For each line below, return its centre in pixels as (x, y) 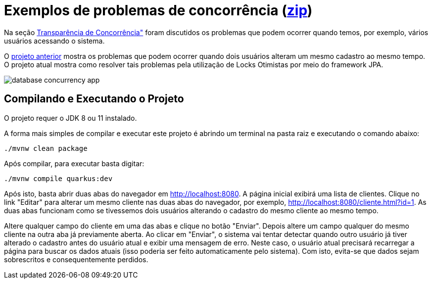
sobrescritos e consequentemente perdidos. (76, 259)
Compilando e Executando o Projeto (94, 99)
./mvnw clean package (46, 148)
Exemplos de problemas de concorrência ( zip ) (158, 10)
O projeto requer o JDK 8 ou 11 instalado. (71, 118)
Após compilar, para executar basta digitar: (74, 163)
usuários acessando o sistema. (54, 41)
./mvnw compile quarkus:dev (58, 178)
